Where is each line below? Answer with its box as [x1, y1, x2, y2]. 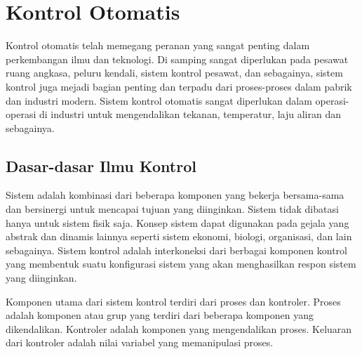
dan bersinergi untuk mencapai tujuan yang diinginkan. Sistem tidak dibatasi [6, 202, 339, 216]
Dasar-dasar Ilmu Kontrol [6, 155, 196, 176]
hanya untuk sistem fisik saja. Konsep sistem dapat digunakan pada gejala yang [6, 215, 349, 230]
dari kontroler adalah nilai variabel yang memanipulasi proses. [6, 335, 274, 350]
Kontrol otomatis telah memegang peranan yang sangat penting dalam [6, 38, 310, 53]
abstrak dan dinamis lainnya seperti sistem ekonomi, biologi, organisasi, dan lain [6, 229, 352, 244]
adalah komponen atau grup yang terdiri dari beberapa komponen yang [6, 308, 314, 322]
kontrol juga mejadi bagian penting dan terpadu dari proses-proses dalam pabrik [6, 79, 352, 93]
